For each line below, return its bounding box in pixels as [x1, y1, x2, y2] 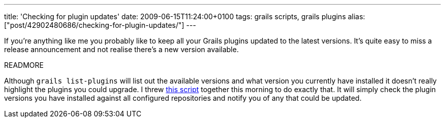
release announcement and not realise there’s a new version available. [4, 45, 239, 54]
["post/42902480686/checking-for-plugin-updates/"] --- [4, 21, 196, 29]
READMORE [4, 61, 44, 69]
